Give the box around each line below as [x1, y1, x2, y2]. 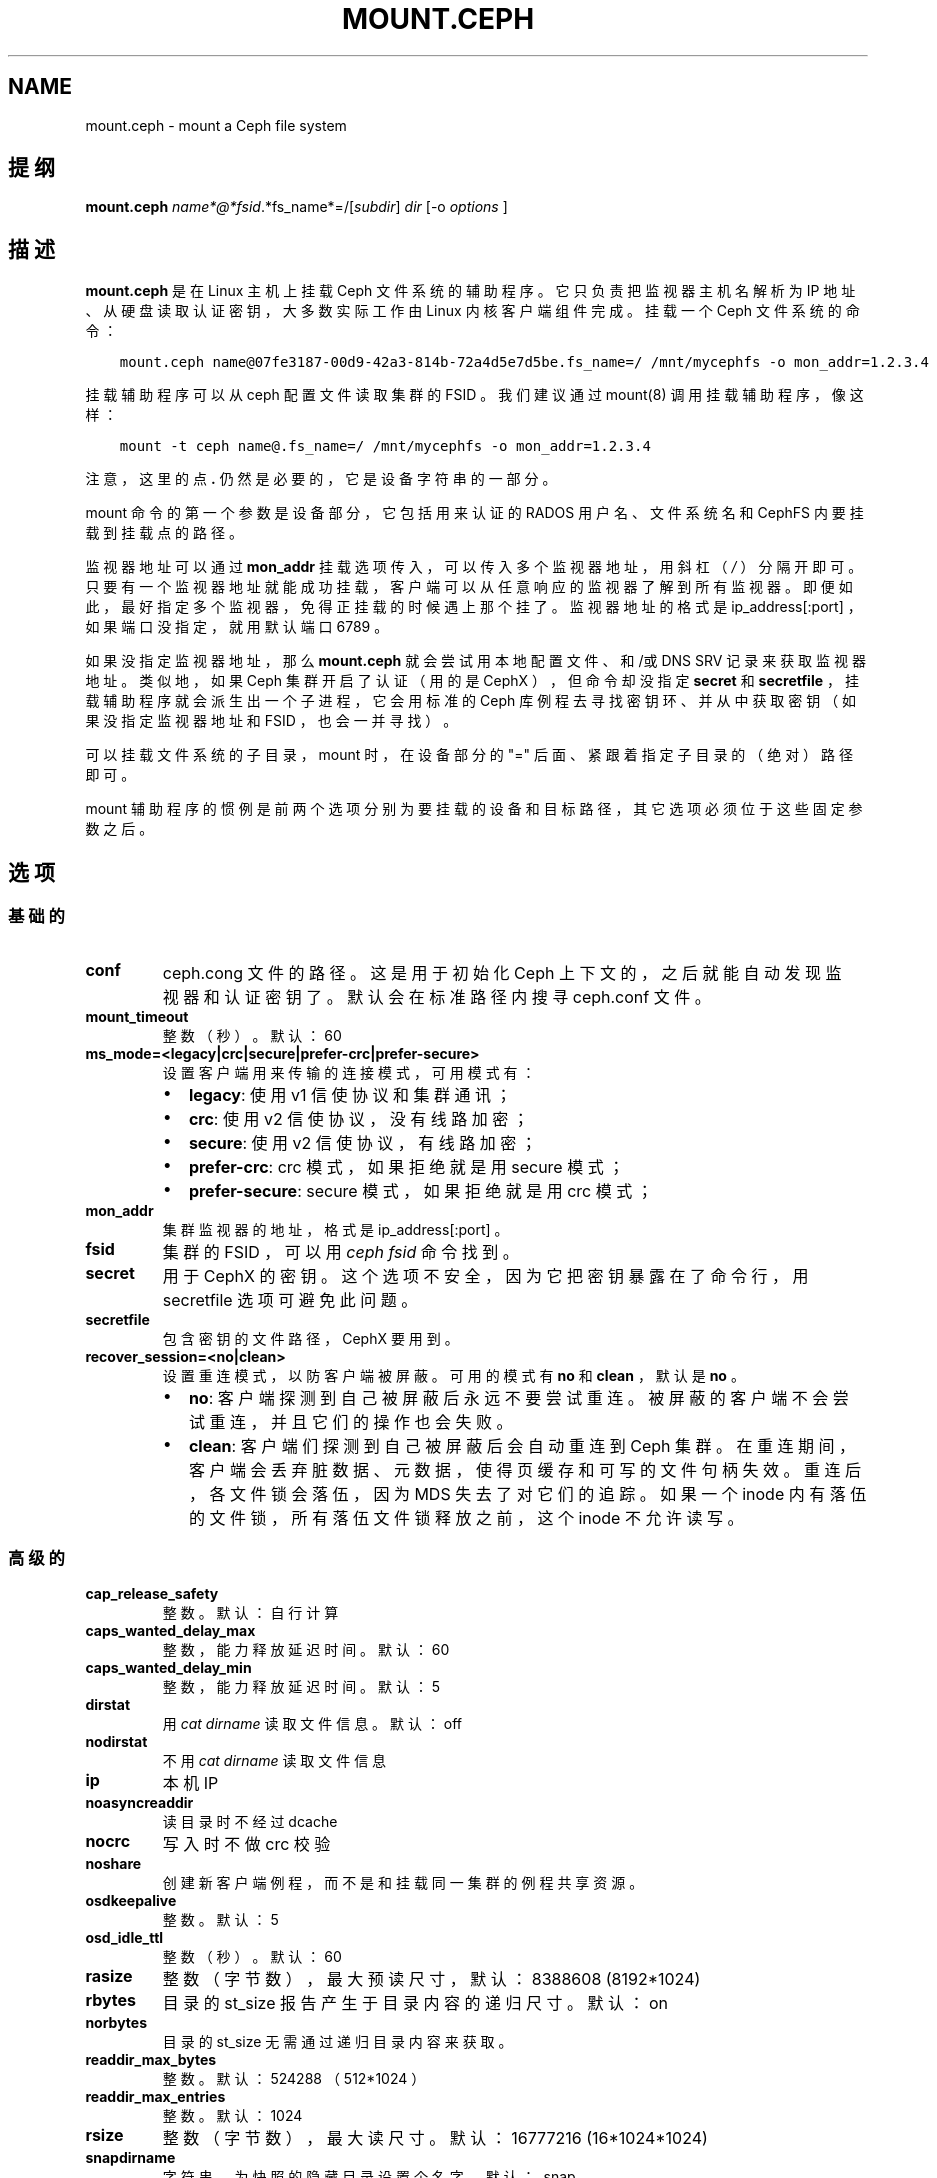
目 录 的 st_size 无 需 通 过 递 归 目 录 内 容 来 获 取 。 [162, 2033, 513, 2051]
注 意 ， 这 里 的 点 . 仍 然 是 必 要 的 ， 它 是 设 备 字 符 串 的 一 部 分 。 [85, 470, 557, 488]
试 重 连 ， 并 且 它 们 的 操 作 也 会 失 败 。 [188, 1411, 513, 1432]
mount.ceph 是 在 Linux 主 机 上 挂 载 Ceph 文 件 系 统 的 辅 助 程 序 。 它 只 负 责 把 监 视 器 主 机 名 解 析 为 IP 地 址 [85, 282, 856, 300]
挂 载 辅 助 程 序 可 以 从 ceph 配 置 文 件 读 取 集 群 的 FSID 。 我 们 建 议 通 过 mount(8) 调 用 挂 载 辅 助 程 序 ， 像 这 [85, 386, 864, 404]
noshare [85, 1855, 142, 1873]
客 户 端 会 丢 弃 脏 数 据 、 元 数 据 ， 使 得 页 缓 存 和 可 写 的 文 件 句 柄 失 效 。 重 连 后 [188, 1459, 861, 1480]
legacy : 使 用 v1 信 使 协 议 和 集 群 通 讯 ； [188, 1084, 512, 1105]
